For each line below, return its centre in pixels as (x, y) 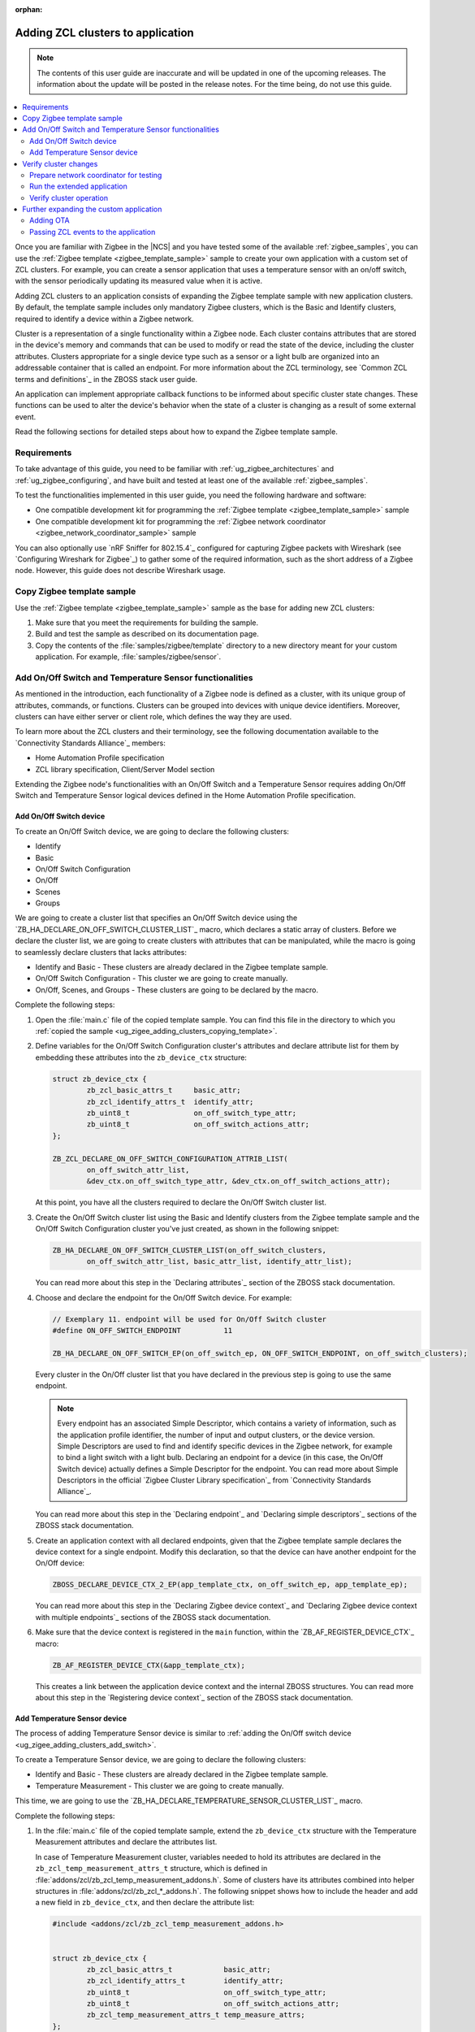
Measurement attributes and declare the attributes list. (126, 1842)
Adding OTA (50, 220)
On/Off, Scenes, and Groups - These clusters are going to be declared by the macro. (177, 990)
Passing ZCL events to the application (93, 232)
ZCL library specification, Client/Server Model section (125, 769)
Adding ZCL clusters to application (104, 33)
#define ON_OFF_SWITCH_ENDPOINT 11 (142, 1331)
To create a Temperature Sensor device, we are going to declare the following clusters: (160, 1760)
